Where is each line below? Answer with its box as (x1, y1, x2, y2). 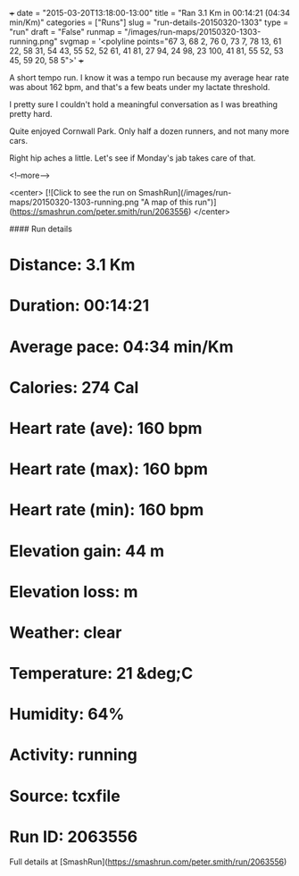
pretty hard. (9, 109, 53, 119)
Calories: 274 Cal (9, 377, 139, 397)
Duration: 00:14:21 (9, 296, 150, 316)
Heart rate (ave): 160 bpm (9, 418, 203, 438)
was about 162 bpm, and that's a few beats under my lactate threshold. (9, 82, 270, 92)
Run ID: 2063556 (9, 826, 138, 847)
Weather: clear (9, 622, 122, 642)
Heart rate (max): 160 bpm (9, 459, 208, 480)
